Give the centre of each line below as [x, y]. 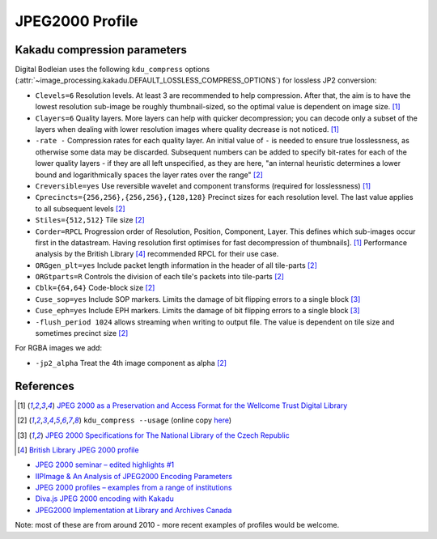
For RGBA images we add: [59, 348]
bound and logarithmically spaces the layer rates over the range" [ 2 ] [149, 175]
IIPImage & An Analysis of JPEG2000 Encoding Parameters [134, 476]
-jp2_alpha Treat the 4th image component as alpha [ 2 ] [131, 363]
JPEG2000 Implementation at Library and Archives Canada [134, 510]
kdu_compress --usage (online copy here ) [158, 420]
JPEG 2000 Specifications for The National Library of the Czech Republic [168, 435]
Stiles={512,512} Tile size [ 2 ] [90, 220]
